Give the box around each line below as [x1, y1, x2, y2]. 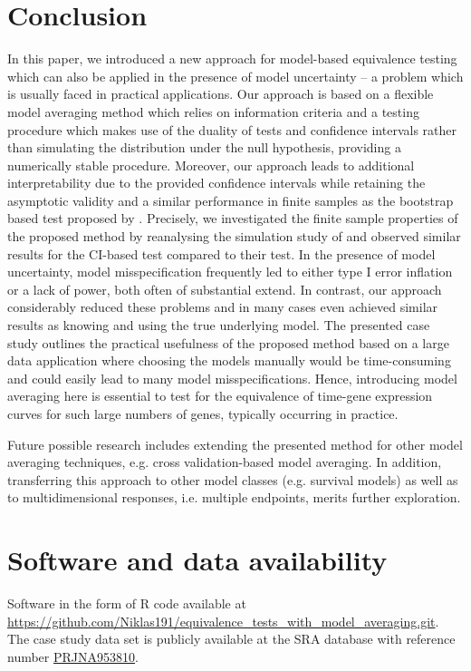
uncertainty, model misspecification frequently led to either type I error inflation [7, 262, 453, 281]
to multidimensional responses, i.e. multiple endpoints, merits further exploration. [7, 488, 461, 507]
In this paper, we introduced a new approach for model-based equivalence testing [7, 49, 457, 68]
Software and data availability [7, 541, 388, 579]
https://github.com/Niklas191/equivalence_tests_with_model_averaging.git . [7, 611, 439, 630]
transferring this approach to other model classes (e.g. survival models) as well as [7, 470, 458, 489]
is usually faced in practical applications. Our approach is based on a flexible [7, 84, 434, 103]
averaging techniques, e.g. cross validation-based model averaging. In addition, [7, 452, 442, 472]
